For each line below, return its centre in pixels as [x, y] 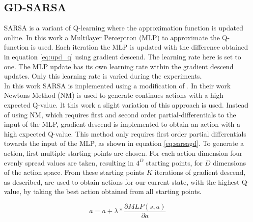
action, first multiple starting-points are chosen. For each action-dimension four [123, 153]
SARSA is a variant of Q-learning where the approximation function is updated [124, 28]
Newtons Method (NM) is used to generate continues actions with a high [114, 95]
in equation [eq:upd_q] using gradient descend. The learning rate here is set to [123, 56]
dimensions [229, 162]
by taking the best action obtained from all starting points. [113, 191]
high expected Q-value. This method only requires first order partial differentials [125, 133]
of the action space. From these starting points [74, 172]
